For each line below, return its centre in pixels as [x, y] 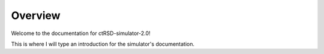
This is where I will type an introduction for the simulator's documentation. [103, 44]
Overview [36, 15]
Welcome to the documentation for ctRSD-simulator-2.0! [81, 33]
